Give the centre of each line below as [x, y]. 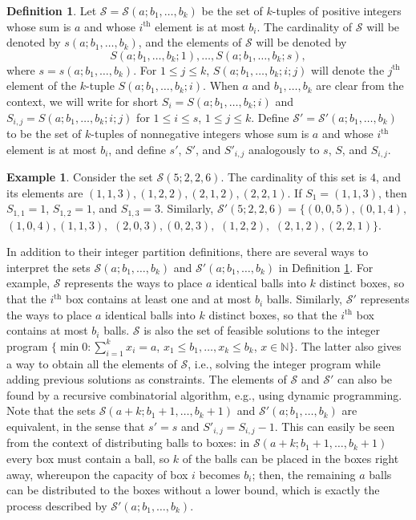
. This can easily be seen [335, 427]
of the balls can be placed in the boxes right [291, 459]
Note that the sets [51, 410]
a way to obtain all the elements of [92, 363]
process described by [57, 505]
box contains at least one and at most [159, 299]
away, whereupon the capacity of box [97, 474]
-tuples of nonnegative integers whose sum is [200, 134]
